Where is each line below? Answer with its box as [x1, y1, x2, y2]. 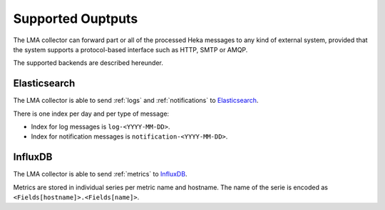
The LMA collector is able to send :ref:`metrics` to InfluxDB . [13, 170, 188, 179]
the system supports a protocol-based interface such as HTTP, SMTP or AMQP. [13, 45, 248, 54]
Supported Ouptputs [13, 11, 138, 26]
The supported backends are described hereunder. [13, 59, 164, 67]
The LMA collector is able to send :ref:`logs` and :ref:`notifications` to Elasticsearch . [13, 96, 259, 105]
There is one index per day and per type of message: [13, 109, 170, 118]
